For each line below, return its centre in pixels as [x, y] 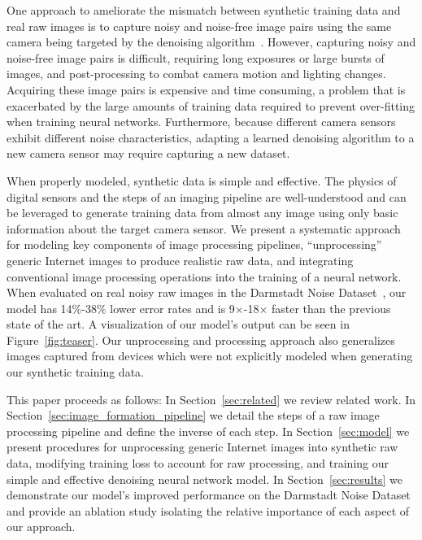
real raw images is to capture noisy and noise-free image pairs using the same [199, 26]
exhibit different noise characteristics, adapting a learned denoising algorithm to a [211, 137]
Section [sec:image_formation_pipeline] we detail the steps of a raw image [193, 415]
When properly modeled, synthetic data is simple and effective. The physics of [202, 180]
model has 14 [39, 308]
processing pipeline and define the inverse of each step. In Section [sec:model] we [208, 431]
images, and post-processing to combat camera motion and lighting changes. [196, 74]
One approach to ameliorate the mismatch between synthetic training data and [204, 10]
